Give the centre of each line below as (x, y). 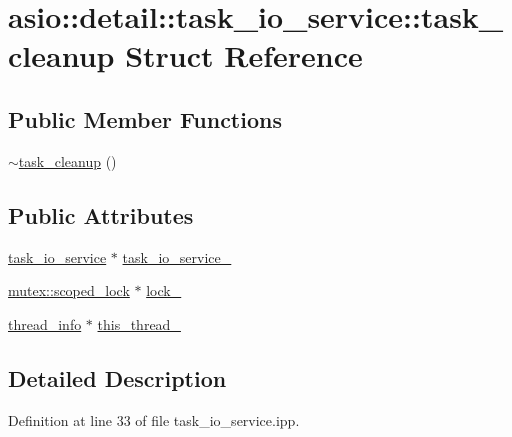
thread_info (45, 323)
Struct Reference (244, 55)
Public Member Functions (145, 118)
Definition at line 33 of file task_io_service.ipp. (154, 419)
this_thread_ (139, 323)
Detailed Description (117, 377)
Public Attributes (101, 214)
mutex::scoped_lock (69, 290)
